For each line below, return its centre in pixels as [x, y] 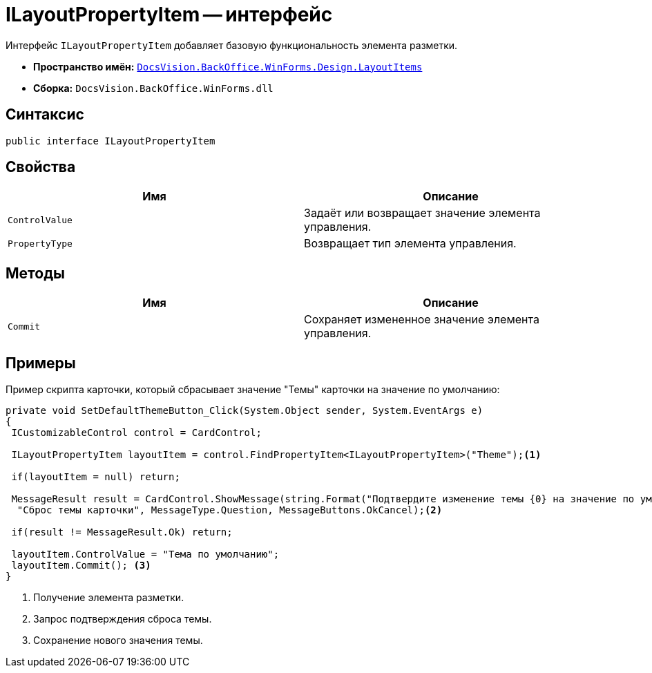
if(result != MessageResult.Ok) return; [122, 532]
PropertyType [40, 243]
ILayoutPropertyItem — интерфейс [169, 15]
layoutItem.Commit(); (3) [81, 566]
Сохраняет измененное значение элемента [422, 320]
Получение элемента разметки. [109, 598]
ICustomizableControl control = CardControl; [136, 433]
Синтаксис [45, 115]
